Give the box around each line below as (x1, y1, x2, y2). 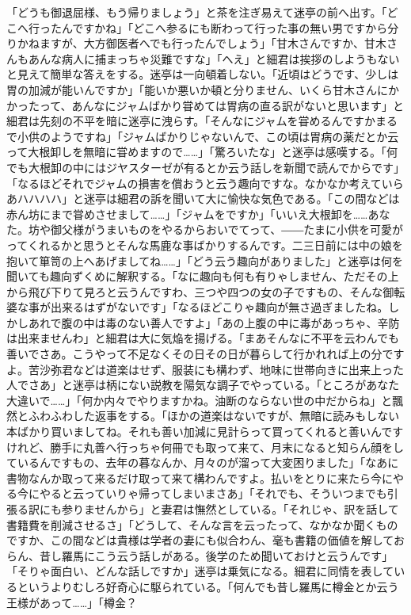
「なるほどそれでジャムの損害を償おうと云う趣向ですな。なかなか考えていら (6, 174, 404, 191)
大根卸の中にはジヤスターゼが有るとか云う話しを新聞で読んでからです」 (28, 159, 405, 175)
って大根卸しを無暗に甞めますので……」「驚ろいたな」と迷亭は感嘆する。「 (6, 143, 387, 160)
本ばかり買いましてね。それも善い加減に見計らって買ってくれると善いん (6, 423, 382, 440)
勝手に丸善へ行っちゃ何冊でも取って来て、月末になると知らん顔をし (50, 438, 404, 455)
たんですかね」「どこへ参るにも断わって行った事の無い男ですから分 (50, 19, 399, 36)
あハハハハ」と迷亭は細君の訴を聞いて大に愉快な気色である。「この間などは (6, 190, 400, 207)
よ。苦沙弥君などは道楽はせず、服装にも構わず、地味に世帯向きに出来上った (6, 361, 405, 377)
